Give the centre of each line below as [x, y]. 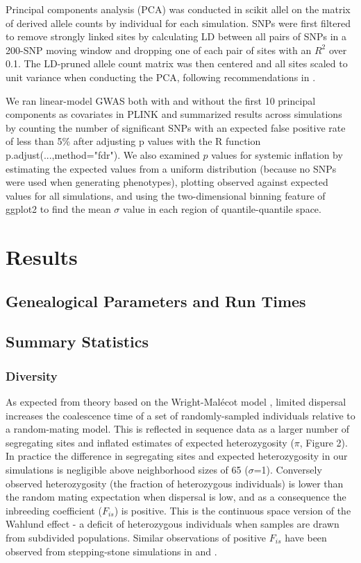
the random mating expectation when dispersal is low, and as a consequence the [176, 497]
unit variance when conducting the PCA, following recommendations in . [161, 77]
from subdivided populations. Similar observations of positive [136, 537]
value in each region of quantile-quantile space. [222, 209]
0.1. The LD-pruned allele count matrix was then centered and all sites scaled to [177, 63]
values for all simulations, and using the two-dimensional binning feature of [166, 195]
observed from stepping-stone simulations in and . [111, 551]
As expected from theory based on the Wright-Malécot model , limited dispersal [176, 402]
